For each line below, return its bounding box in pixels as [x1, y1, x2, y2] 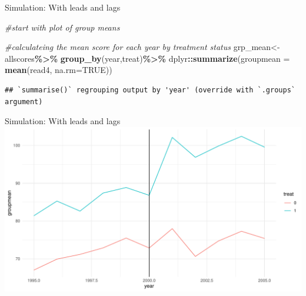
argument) [5, 97, 43, 106]
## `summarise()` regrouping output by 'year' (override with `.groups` [5, 85, 295, 94]
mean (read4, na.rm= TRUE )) [5, 64, 112, 76]
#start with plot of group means [5, 21, 120, 33]
